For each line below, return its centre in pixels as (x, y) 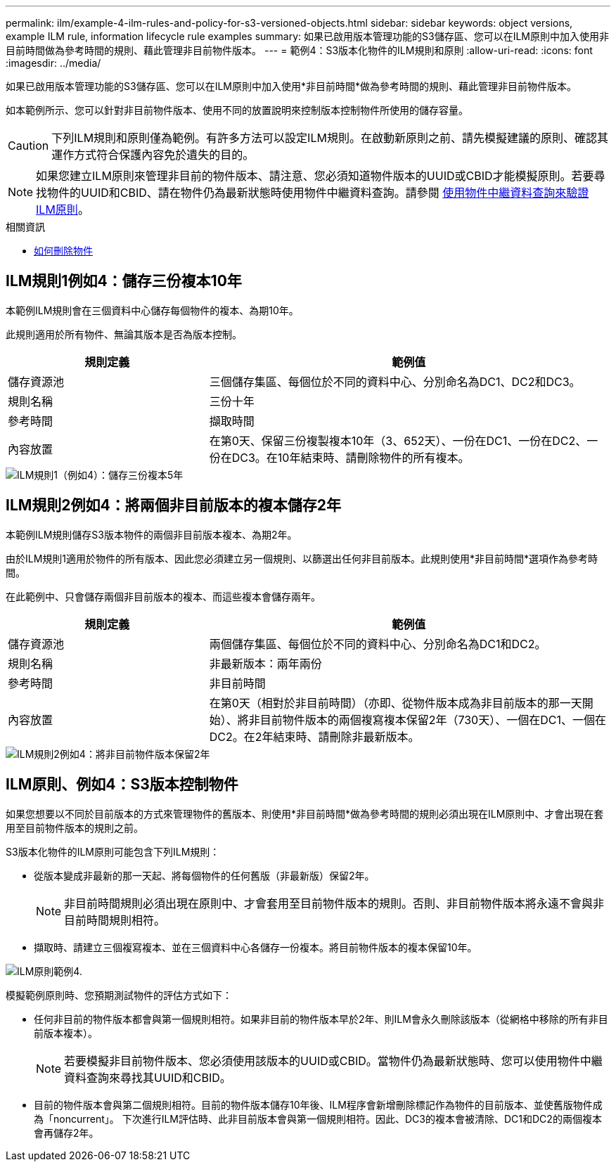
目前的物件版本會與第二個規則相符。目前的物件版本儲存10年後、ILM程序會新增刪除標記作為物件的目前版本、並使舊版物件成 (318, 1104)
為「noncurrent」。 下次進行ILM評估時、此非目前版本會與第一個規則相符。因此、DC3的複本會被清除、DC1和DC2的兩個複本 (318, 1118)
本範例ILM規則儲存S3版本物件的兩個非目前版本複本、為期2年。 (152, 534)
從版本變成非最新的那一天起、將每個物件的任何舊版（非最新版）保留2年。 (204, 875)
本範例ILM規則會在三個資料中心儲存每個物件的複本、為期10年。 (152, 310)
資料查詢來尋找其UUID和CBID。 (148, 1077)
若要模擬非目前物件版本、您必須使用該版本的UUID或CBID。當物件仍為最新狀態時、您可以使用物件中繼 (333, 1060)
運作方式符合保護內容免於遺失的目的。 (153, 155)
